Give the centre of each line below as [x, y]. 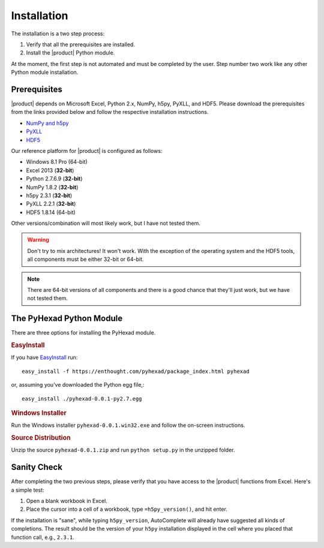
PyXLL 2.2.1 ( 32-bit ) [51, 204]
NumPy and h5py [47, 123]
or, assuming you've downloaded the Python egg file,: [78, 385]
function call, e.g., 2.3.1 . [43, 537]
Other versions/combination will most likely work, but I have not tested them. [106, 223]
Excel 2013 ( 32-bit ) [50, 170]
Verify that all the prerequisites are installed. [80, 44]
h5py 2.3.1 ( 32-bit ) [49, 195]
